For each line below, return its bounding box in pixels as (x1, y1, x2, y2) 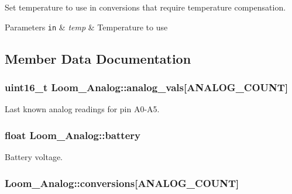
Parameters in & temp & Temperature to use (5, 20, 168, 33)
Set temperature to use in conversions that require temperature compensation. (5, 1, 286, 13)
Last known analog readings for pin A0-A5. (5, 103, 160, 115)
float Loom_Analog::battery (5, 127, 140, 142)
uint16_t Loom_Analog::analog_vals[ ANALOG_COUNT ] (5, 79, 288, 94)
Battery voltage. (5, 151, 63, 163)
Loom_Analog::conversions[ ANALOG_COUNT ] (5, 175, 239, 190)
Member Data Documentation (5, 49, 191, 67)
